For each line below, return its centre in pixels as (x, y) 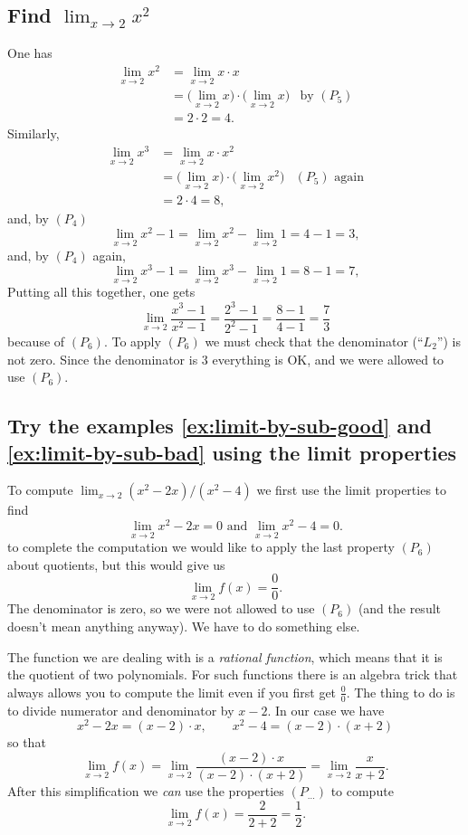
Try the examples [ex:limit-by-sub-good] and (220, 426)
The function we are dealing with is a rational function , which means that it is (225, 656)
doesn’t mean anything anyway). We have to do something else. (184, 626)
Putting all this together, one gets (101, 292)
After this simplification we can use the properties (146, 791)
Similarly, (33, 133)
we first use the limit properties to (352, 490)
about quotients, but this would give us (116, 564)
